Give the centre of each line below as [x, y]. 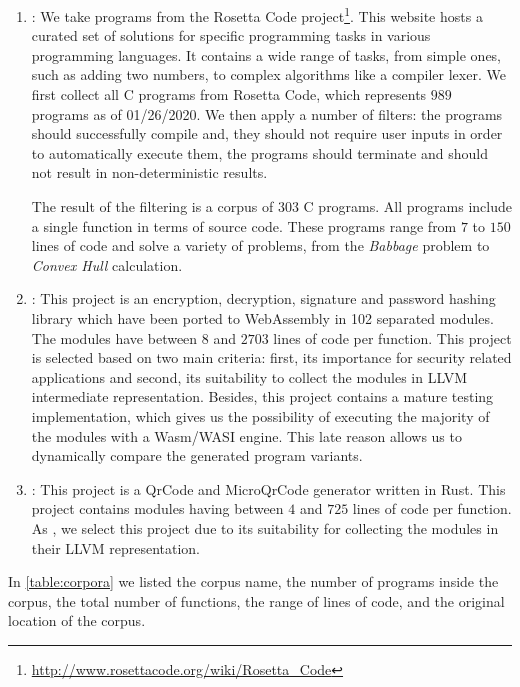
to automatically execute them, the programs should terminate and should [259, 152]
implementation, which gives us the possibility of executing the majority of [260, 415]
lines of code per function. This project [392, 337]
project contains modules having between [157, 508]
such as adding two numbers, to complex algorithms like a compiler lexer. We [268, 74]
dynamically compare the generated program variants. [197, 455]
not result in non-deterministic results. [149, 172]
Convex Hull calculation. [107, 264]
